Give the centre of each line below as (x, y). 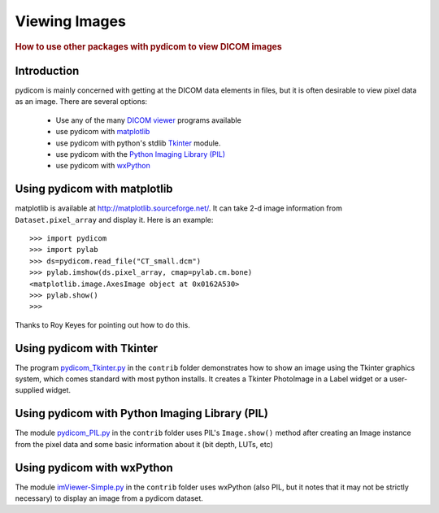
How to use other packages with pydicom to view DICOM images (148, 46)
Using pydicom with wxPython (94, 467)
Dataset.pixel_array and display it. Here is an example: (114, 220)
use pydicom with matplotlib (103, 132)
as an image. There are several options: (81, 102)
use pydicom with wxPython (103, 166)
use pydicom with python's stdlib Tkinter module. (138, 143)
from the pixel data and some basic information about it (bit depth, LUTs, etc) (144, 444)
